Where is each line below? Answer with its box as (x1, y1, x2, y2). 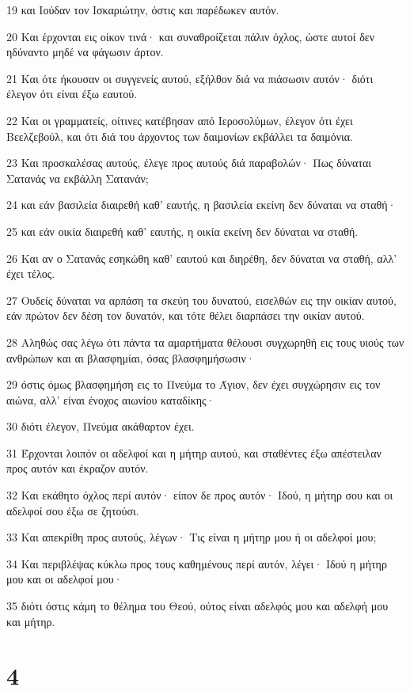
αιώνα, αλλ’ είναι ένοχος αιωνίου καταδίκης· (6, 391, 215, 408)
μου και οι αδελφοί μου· (6, 571, 123, 587)
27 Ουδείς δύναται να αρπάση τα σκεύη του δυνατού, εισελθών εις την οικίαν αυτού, (6, 291, 397, 308)
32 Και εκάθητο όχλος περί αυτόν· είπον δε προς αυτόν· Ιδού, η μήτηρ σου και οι (6, 487, 393, 503)
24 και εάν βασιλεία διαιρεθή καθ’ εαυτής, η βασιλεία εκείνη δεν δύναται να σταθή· (6, 196, 397, 213)
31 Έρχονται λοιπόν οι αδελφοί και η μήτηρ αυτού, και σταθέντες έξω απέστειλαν (6, 444, 382, 461)
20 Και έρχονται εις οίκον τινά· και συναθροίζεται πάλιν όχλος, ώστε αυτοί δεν (6, 28, 375, 44)
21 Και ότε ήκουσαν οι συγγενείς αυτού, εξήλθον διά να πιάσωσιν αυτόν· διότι (6, 70, 374, 86)
